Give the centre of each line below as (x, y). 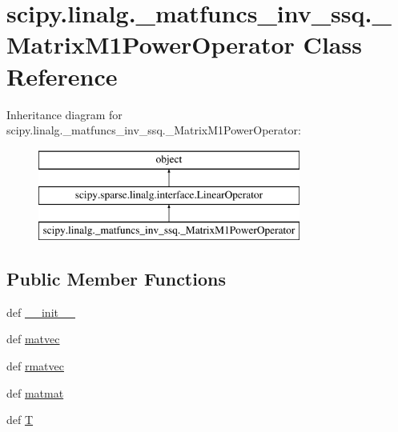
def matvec (33, 339)
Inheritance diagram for (64, 114)
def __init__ (41, 312)
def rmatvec (35, 366)
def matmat (35, 392)
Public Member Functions (116, 279)
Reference (62, 76)
